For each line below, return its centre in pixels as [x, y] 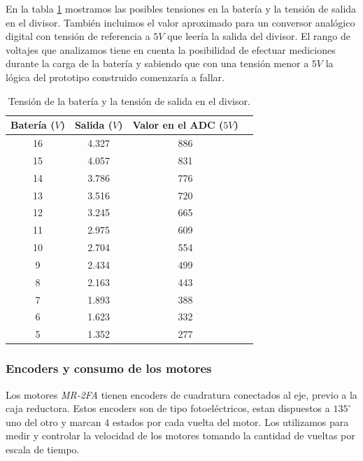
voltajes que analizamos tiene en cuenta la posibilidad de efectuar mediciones [171, 49]
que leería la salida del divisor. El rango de [259, 36]
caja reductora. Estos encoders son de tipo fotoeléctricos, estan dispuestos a [168, 408]
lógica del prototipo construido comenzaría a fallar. [115, 77]
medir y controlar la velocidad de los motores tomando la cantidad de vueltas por [180, 435]
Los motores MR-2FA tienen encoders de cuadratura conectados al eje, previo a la [181, 394]
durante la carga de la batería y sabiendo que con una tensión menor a [157, 63]
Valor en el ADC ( [178, 125]
